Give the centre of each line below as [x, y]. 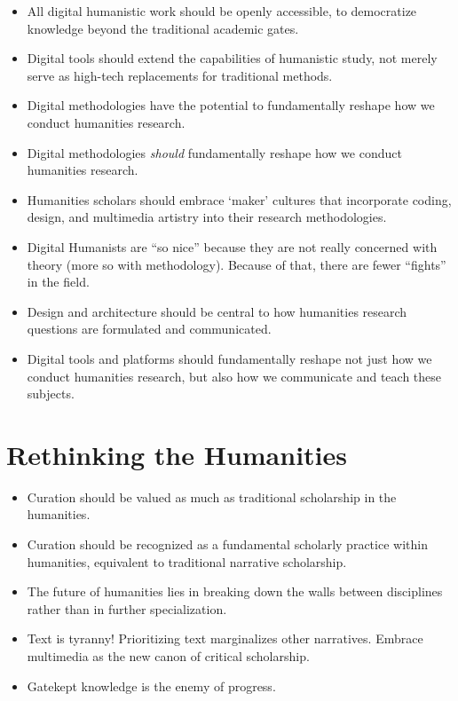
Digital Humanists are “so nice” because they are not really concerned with [232, 246]
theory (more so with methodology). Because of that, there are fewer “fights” [237, 264]
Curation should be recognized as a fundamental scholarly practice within [227, 544]
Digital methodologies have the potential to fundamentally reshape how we [231, 105]
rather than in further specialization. [127, 608]
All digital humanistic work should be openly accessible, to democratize [222, 11]
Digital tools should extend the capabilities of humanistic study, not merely [232, 58]
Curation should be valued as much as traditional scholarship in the [212, 496]
